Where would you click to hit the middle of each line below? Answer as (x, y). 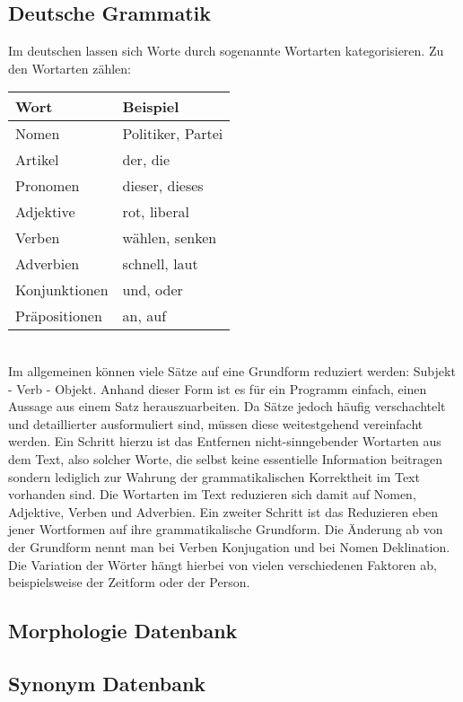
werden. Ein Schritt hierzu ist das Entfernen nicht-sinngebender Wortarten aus (225, 441)
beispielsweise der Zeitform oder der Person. (129, 582)
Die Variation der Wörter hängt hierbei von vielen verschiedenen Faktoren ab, (223, 564)
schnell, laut (160, 264)
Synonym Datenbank (107, 683)
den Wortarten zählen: (70, 68)
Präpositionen (59, 316)
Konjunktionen (62, 290)
